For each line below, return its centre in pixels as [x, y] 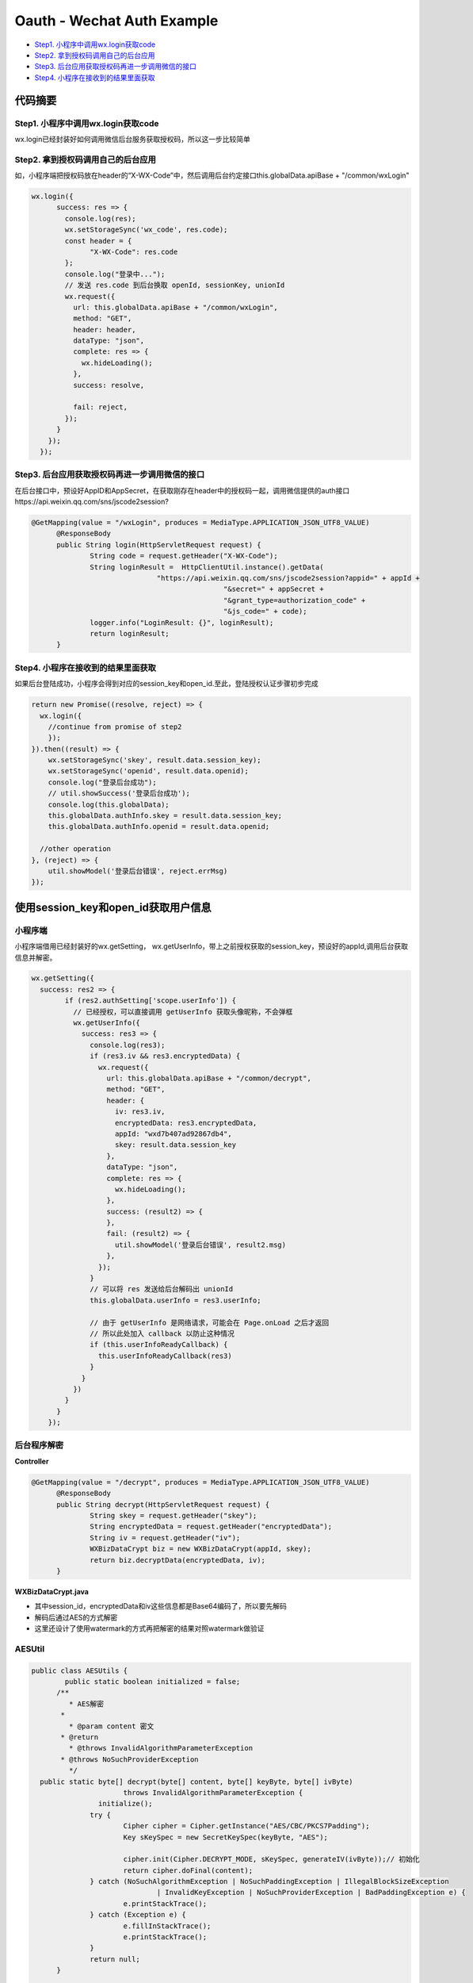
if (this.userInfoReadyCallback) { [159, 1345]
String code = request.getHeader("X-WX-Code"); [184, 556]
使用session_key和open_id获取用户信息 [113, 907]
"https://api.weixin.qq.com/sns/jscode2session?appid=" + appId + [288, 578]
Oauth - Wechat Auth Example [116, 21]
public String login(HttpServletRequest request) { [159, 545]
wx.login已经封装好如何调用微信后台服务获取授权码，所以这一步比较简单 [133, 139]
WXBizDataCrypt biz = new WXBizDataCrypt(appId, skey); [201, 1549]
